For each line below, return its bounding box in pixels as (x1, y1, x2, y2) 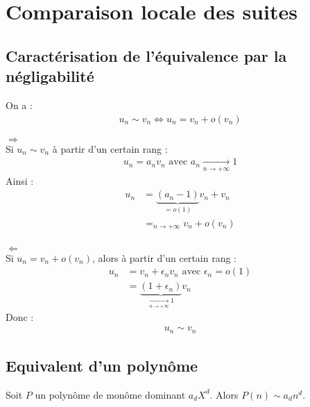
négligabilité (6, 65, 94, 87)
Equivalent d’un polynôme (6, 354, 198, 376)
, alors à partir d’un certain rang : (92, 250, 236, 265)
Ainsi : (6, 173, 34, 188)
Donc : (6, 310, 34, 324)
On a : (6, 97, 33, 112)
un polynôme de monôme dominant (35, 387, 186, 401)
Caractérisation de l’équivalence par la (6, 44, 287, 66)
